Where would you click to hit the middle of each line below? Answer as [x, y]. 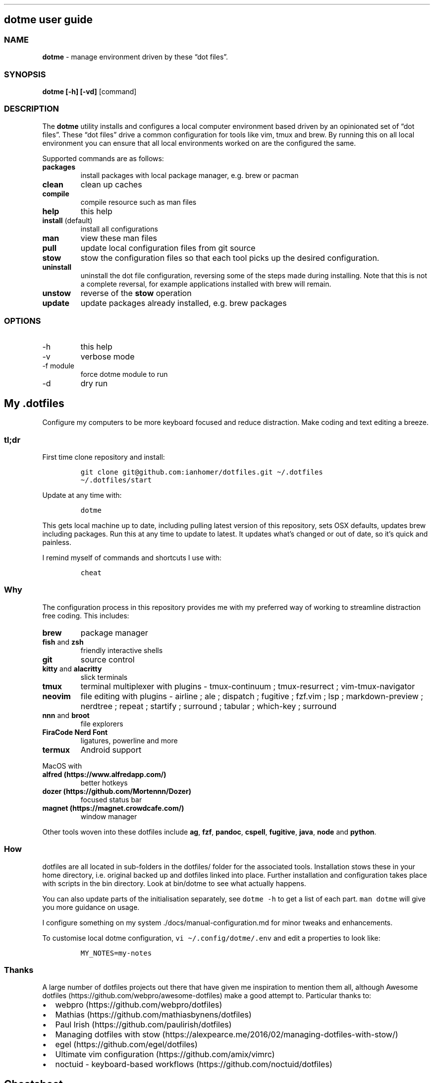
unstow [57, 293]
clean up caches [111, 184]
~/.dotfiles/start [116, 480]
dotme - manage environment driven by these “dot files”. [135, 57]
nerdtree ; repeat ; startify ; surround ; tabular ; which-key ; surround [209, 706]
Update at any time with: [82, 495]
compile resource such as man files [138, 202]
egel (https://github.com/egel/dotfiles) [126, 1045]
